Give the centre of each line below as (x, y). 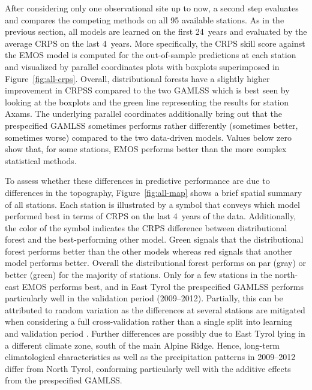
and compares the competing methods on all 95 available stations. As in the (145, 19)
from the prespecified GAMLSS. (64, 380)
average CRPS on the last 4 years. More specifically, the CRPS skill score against (155, 43)
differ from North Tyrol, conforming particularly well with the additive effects (148, 368)
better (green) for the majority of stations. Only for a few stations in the (139, 275)
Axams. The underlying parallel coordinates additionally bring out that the (143, 114)
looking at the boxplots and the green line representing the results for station (147, 102)
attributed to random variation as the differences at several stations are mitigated (155, 309)
